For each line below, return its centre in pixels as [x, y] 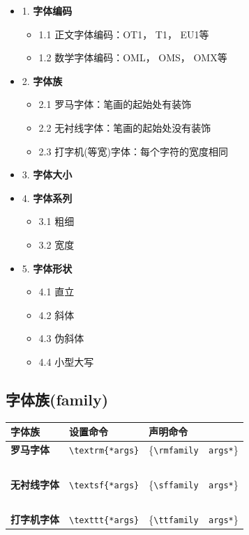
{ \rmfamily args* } [194, 450]
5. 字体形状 [47, 268]
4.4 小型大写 [66, 361]
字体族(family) [57, 399]
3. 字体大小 [47, 175]
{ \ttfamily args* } [194, 519]
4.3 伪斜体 [61, 338]
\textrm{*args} [104, 451]
